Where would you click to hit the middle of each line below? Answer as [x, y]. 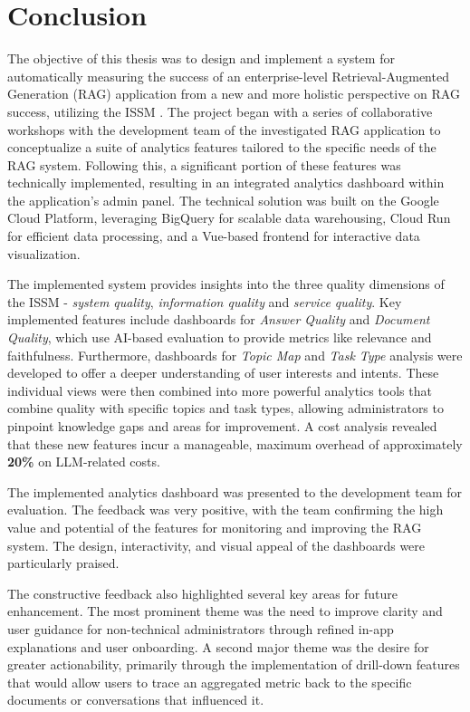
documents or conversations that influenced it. [136, 700]
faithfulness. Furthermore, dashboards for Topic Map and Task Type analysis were [235, 355]
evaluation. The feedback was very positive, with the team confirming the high [225, 510]
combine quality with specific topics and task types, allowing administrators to [225, 408]
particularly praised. [63, 563]
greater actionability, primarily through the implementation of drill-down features [234, 664]
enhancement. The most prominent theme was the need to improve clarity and [225, 611]
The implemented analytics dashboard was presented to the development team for [235, 491]
